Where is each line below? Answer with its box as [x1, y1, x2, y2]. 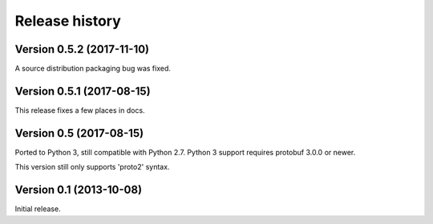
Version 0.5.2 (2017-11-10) [14, 42, 150, 56]
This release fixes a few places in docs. [14, 105, 145, 115]
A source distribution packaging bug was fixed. [14, 64, 172, 74]
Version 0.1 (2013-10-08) [14, 183, 143, 197]
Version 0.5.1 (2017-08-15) [14, 84, 152, 98]
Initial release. [14, 204, 61, 214]
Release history [14, 12, 122, 30]
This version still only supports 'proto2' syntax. [14, 162, 170, 172]
